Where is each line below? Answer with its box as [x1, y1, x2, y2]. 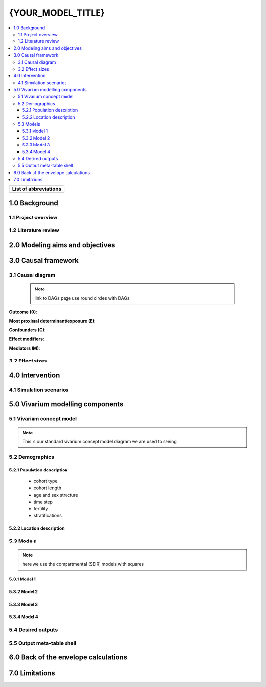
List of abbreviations [12, 185, 62, 192]
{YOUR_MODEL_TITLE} [9, 7, 105, 18]
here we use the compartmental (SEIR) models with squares [22, 561, 144, 567]
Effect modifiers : [9, 336, 44, 342]
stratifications [33, 513, 62, 519]
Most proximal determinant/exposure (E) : [9, 318, 96, 324]
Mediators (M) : [9, 345, 40, 351]
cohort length [33, 485, 62, 491]
